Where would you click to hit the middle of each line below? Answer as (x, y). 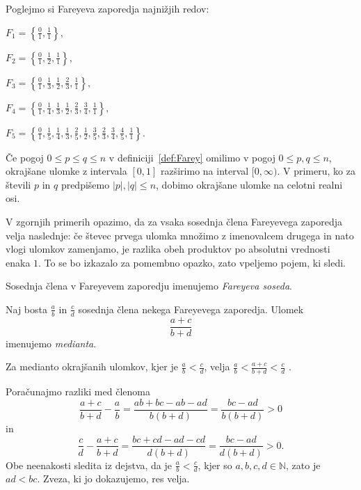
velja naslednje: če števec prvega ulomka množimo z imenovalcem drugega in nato (180, 235)
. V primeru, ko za (316, 171)
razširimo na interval (204, 171)
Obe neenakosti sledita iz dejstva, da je (89, 465)
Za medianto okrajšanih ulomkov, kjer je (92, 366)
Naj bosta (26, 309)
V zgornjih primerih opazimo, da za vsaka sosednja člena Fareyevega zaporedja (174, 221)
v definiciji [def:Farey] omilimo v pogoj (192, 157)
